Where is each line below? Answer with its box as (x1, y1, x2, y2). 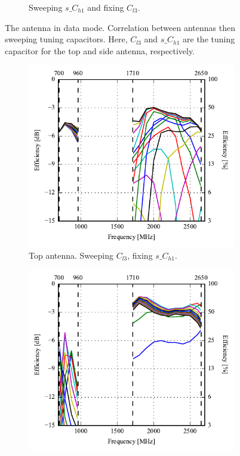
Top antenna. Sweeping (29, 249, 113, 261)
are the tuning (183, 33, 235, 45)
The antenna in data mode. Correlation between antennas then (5, 21, 235, 33)
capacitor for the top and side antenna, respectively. (5, 44, 195, 57)
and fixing (87, 1, 124, 13)
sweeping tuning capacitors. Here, (5, 33, 128, 45)
